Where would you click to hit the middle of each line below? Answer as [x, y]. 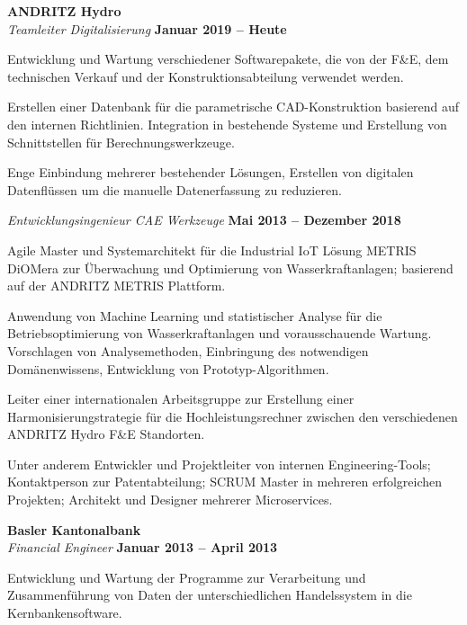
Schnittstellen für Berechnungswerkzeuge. [121, 142]
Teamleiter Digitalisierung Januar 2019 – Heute [147, 28]
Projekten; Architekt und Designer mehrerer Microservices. [170, 500]
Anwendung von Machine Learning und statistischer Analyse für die [195, 315]
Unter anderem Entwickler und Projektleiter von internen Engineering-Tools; [219, 464]
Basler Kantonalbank [74, 529]
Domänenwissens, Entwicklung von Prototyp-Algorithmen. [168, 368]
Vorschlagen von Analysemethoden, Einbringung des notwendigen [188, 350]
